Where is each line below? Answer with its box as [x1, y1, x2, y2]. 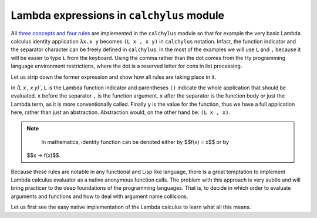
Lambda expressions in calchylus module [11, 9, 225, 22]
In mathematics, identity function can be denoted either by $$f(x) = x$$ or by [41, 138, 229, 145]
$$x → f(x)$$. [26, 152, 61, 159]
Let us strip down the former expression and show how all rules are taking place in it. [11, 73, 217, 81]
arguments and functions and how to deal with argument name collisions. [11, 193, 188, 200]
